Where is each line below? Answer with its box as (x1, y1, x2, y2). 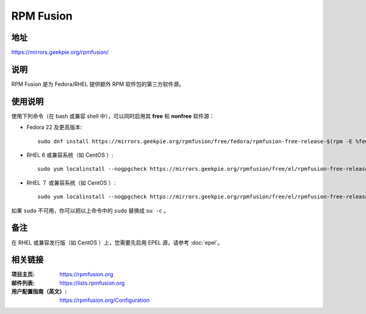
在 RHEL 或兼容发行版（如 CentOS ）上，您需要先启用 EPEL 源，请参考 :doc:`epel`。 (11, 238, 223, 246)
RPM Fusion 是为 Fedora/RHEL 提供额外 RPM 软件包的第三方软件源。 (11, 80, 185, 88)
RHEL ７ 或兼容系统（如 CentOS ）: (26, 179, 116, 186)
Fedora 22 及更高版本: (26, 124, 82, 131)
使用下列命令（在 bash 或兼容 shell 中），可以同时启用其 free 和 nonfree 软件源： (11, 112, 215, 120)
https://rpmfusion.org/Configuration (59, 296, 149, 304)
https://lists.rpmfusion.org (59, 279, 125, 287)
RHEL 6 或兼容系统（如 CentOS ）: (26, 151, 114, 159)
